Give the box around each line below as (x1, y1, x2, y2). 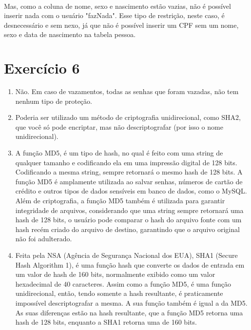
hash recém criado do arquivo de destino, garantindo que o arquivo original (15, 224, 240, 234)
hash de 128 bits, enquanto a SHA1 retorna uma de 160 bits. (15, 317, 197, 327)
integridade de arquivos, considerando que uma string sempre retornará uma (15, 205, 244, 215)
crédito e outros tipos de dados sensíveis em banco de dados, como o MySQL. (15, 186, 247, 196)
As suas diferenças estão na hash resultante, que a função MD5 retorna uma (15, 307, 243, 317)
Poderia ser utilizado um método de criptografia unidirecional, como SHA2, (15, 112, 241, 122)
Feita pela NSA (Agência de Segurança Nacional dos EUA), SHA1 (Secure (15, 250, 238, 260)
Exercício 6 (4, 58, 80, 78)
